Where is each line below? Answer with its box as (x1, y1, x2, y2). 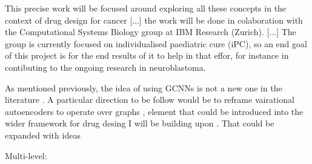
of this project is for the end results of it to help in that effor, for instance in (5, 49, 289, 62)
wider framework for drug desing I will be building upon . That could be (5, 117, 274, 130)
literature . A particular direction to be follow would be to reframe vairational (5, 93, 294, 106)
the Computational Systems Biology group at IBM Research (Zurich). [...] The (5, 25, 296, 38)
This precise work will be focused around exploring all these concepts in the (5, 2, 287, 14)
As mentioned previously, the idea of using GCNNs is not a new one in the (5, 81, 282, 94)
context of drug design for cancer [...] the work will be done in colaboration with (5, 13, 303, 26)
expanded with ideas (5, 128, 81, 141)
